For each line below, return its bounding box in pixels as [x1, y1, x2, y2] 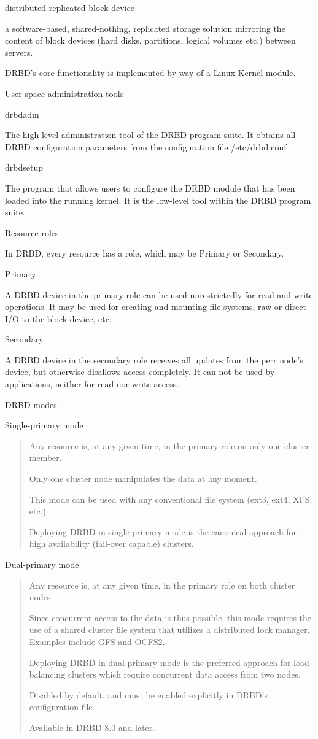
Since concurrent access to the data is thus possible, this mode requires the [29, 611, 312, 624]
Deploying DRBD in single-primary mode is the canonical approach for [29, 525, 297, 538]
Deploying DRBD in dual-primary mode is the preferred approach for [29, 656, 291, 668]
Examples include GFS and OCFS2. [29, 635, 165, 648]
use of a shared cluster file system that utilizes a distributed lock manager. [29, 623, 310, 636]
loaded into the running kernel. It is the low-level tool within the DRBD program [5, 193, 311, 206]
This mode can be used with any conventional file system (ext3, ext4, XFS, [29, 492, 312, 505]
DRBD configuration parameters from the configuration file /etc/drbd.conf [5, 140, 287, 153]
